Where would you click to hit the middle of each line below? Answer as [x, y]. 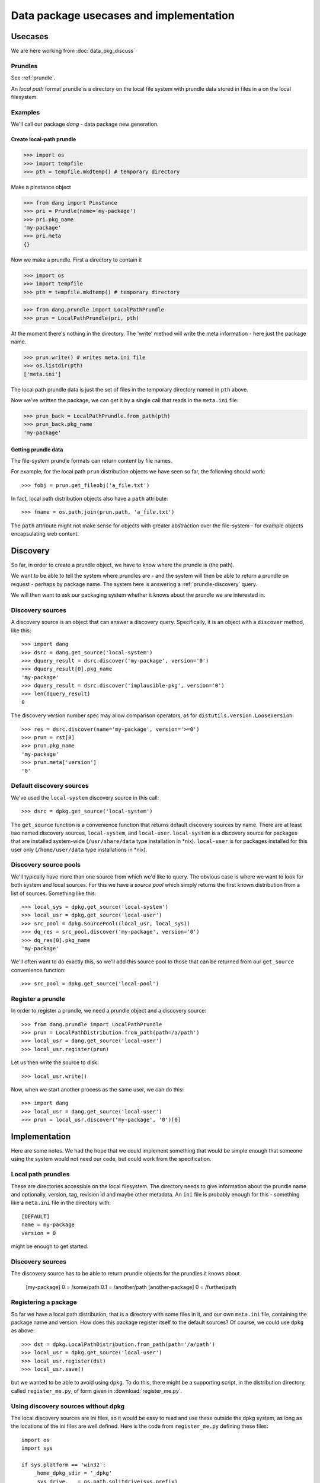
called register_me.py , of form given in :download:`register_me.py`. [97, 1390]
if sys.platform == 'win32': [64, 1465]
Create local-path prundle [44, 139]
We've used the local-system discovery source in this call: [85, 797]
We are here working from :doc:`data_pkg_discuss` [73, 51]
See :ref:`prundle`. [33, 78]
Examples [25, 112]
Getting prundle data [37, 450]
